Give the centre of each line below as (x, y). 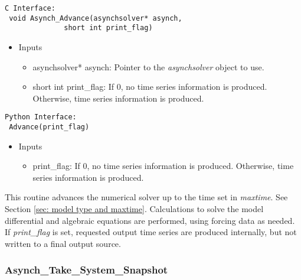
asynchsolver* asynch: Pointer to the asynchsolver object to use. (148, 66)
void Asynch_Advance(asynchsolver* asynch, (96, 18)
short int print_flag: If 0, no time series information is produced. (150, 87)
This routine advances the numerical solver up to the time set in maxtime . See (146, 197)
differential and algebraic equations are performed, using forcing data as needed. (150, 220)
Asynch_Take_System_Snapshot (86, 270)
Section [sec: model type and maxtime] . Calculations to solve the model (134, 209)
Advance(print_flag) (49, 127)
